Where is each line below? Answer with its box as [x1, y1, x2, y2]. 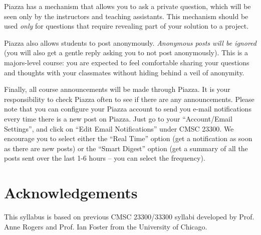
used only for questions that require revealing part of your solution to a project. [4, 21, 249, 31]
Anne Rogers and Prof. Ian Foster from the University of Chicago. [4, 221, 207, 231]
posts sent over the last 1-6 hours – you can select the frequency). [4, 153, 205, 163]
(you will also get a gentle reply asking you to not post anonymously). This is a [4, 47, 248, 58]
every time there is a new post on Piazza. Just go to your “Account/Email [4, 113, 232, 124]
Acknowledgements [4, 182, 138, 203]
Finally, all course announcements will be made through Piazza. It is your [4, 84, 230, 94]
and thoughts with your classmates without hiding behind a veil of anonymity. [4, 67, 244, 77]
